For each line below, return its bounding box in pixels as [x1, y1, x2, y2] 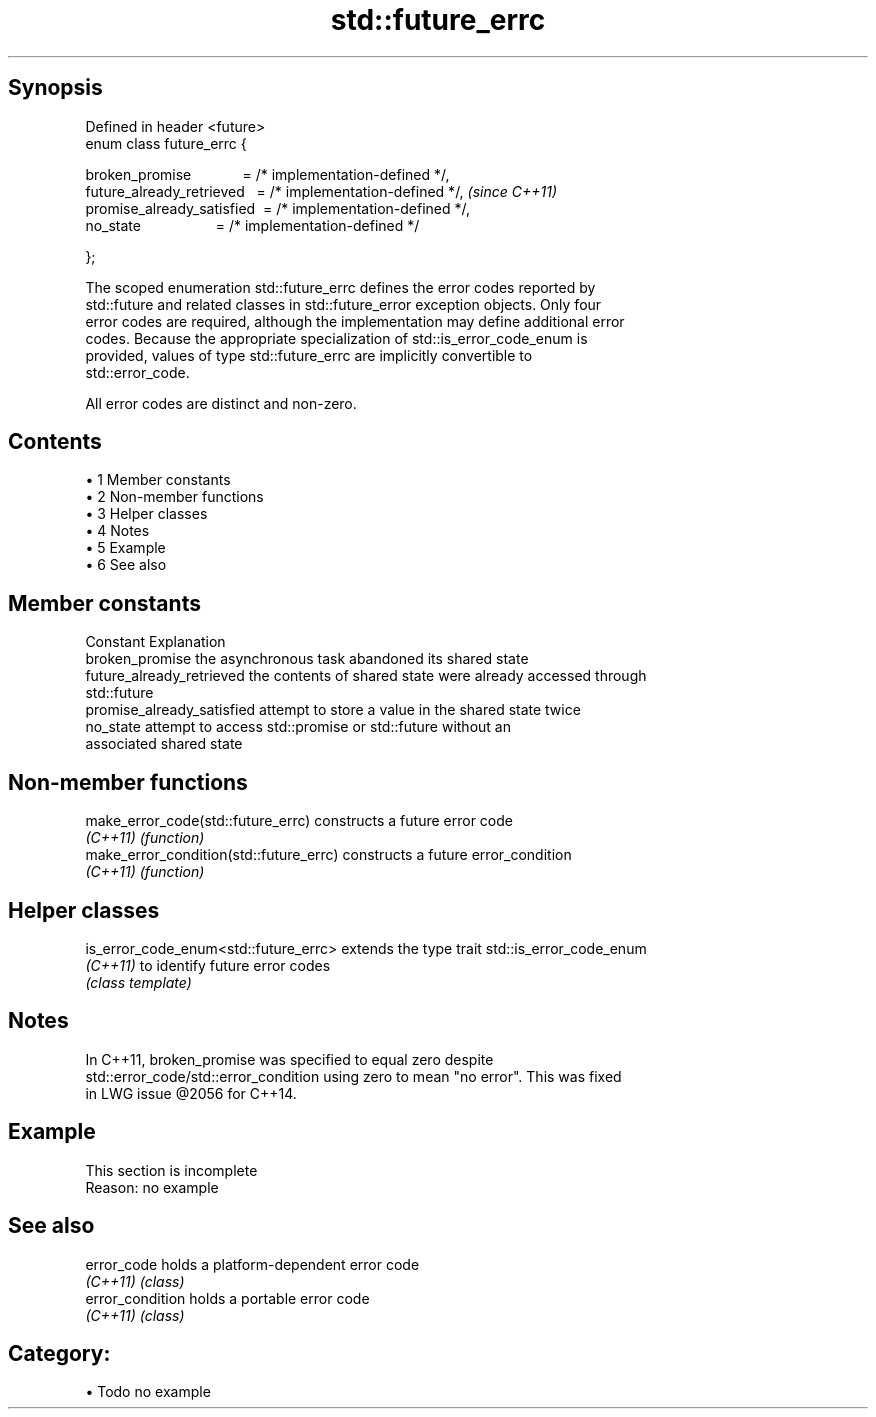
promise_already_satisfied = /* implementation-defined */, [85, 199, 471, 217]
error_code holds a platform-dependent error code [85, 1255, 420, 1273]
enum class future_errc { [85, 134, 247, 152]
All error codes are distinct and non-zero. [85, 394, 357, 412]
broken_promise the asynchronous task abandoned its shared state [85, 650, 529, 668]
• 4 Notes [85, 522, 150, 540]
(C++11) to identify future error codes [85, 956, 331, 974]
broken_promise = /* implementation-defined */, [85, 165, 450, 183]
